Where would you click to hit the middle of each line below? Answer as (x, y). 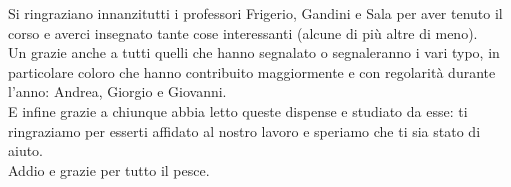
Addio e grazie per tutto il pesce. (109, 169)
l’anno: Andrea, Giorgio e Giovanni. (117, 91)
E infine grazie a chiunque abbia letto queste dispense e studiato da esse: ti (238, 110)
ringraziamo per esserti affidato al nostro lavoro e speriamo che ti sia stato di (244, 130)
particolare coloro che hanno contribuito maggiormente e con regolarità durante (252, 71)
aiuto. (26, 150)
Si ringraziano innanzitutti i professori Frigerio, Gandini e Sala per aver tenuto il (255, 13)
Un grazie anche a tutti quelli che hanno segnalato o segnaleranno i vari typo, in (254, 52)
